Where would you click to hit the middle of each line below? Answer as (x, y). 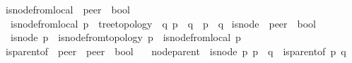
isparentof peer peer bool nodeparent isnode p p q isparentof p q (176, 51)
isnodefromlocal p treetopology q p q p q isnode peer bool (163, 23)
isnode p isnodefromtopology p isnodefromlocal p (125, 37)
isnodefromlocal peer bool (68, 9)
